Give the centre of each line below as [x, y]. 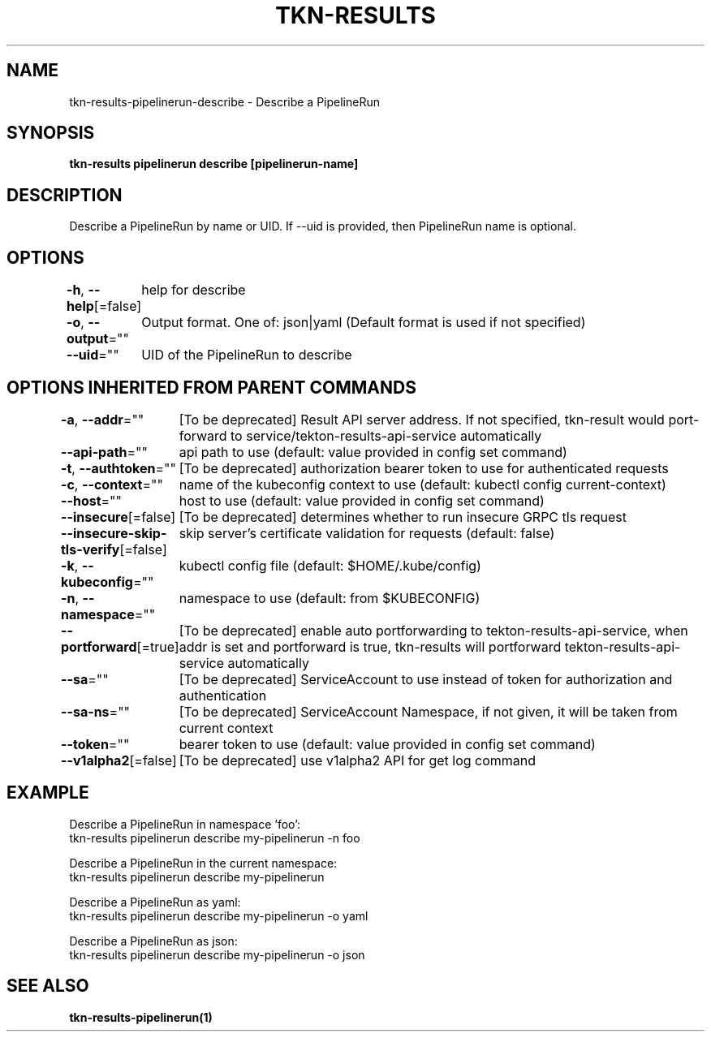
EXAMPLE [48, 793]
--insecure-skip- [114, 533]
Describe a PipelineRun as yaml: [155, 902]
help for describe [194, 290]
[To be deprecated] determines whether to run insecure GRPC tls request [403, 517]
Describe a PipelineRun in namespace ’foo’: [185, 824]
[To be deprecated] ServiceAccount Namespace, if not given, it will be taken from [428, 711]
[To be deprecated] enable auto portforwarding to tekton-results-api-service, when [433, 630]
